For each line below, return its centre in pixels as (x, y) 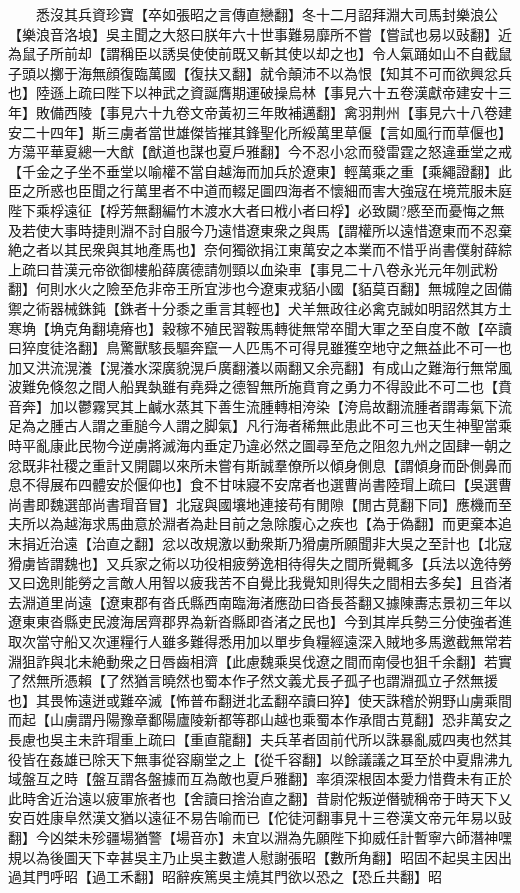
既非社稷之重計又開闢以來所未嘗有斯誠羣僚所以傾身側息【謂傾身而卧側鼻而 (266, 464)
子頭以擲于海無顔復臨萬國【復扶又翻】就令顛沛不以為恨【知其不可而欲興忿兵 (260, 72)
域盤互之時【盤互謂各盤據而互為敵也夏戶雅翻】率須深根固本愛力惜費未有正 (253, 778)
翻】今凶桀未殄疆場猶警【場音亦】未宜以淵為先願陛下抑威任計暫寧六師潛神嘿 (260, 836)
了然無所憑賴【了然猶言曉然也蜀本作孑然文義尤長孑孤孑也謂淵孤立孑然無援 (253, 680)
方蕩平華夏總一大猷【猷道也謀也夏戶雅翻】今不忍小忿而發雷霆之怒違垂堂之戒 (260, 151)
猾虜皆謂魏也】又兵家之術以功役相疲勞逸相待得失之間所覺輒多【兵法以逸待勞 (260, 562)
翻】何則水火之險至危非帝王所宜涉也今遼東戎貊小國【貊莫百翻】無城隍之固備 (260, 288)
